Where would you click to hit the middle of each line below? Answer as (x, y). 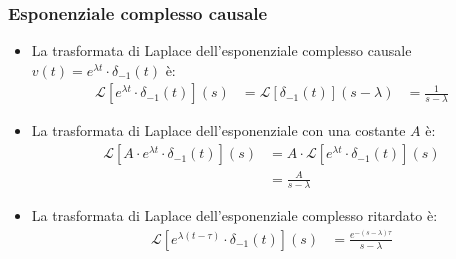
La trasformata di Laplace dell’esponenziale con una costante (218, 130)
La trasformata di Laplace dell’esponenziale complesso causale (221, 50)
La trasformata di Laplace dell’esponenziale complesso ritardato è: (234, 215)
